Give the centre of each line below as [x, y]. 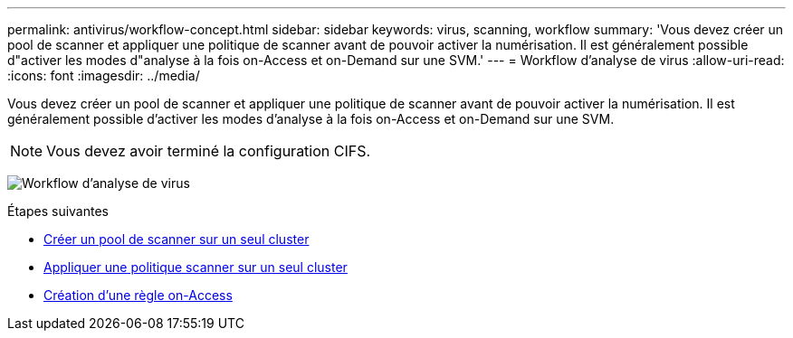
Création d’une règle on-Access [138, 295]
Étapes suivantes [58, 211]
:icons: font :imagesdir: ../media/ [104, 75]
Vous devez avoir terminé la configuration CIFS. [209, 151]
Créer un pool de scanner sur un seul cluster [177, 239]
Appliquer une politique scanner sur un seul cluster [196, 267]
